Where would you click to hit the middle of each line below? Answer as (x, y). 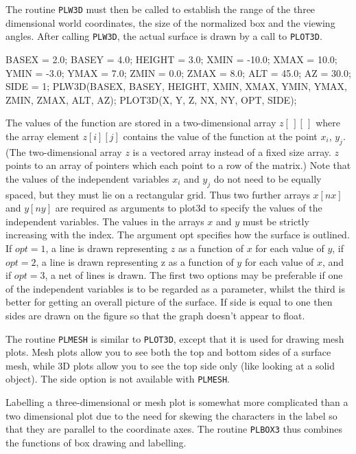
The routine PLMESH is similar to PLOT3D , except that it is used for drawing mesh (175, 338)
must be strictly (276, 221)
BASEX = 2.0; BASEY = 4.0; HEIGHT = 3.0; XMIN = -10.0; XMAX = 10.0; (171, 59)
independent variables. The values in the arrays (105, 221)
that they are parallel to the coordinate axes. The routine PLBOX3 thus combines (174, 429)
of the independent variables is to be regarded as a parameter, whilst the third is (175, 288)
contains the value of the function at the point (220, 136)
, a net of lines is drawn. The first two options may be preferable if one (194, 275)
